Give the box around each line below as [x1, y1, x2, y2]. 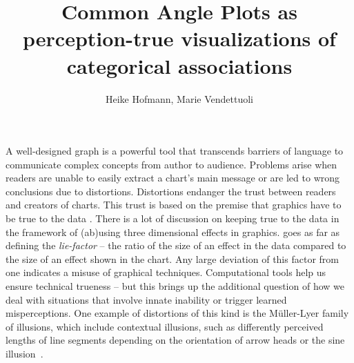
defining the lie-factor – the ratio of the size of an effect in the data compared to [6, 238, 346, 253]
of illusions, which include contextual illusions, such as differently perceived [6, 319, 324, 333]
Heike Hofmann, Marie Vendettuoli [106, 91, 253, 106]
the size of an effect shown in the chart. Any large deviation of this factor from [6, 251, 339, 266]
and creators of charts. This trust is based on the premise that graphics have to [6, 197, 342, 212]
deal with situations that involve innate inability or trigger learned [6, 292, 287, 306]
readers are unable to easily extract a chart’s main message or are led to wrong [6, 170, 340, 185]
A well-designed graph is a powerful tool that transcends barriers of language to [6, 144, 344, 158]
